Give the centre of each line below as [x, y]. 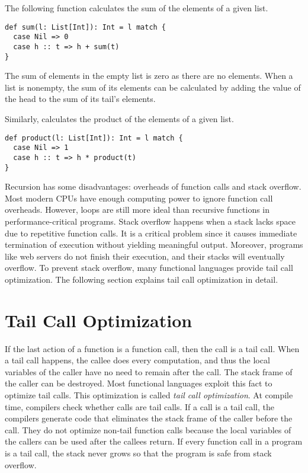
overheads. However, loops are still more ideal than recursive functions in [137, 210]
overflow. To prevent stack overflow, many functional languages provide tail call [149, 268]
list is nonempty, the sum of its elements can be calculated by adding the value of [153, 87]
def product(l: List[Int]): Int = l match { [94, 138]
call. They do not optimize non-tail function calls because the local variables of [148, 429]
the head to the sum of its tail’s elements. [80, 99]
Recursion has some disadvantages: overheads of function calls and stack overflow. [153, 186]
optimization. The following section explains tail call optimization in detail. [142, 279]
